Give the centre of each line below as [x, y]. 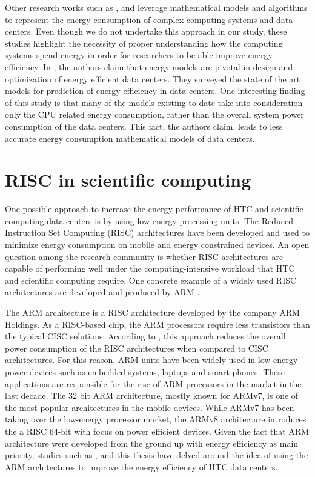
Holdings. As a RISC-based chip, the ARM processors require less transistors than [157, 324]
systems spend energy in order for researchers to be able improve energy [139, 55]
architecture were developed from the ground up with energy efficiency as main [152, 443]
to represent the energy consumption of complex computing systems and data [149, 19]
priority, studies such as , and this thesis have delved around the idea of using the [157, 455]
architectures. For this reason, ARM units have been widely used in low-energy [151, 360]
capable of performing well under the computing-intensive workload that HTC [150, 268]
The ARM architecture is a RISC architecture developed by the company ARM [152, 312]
